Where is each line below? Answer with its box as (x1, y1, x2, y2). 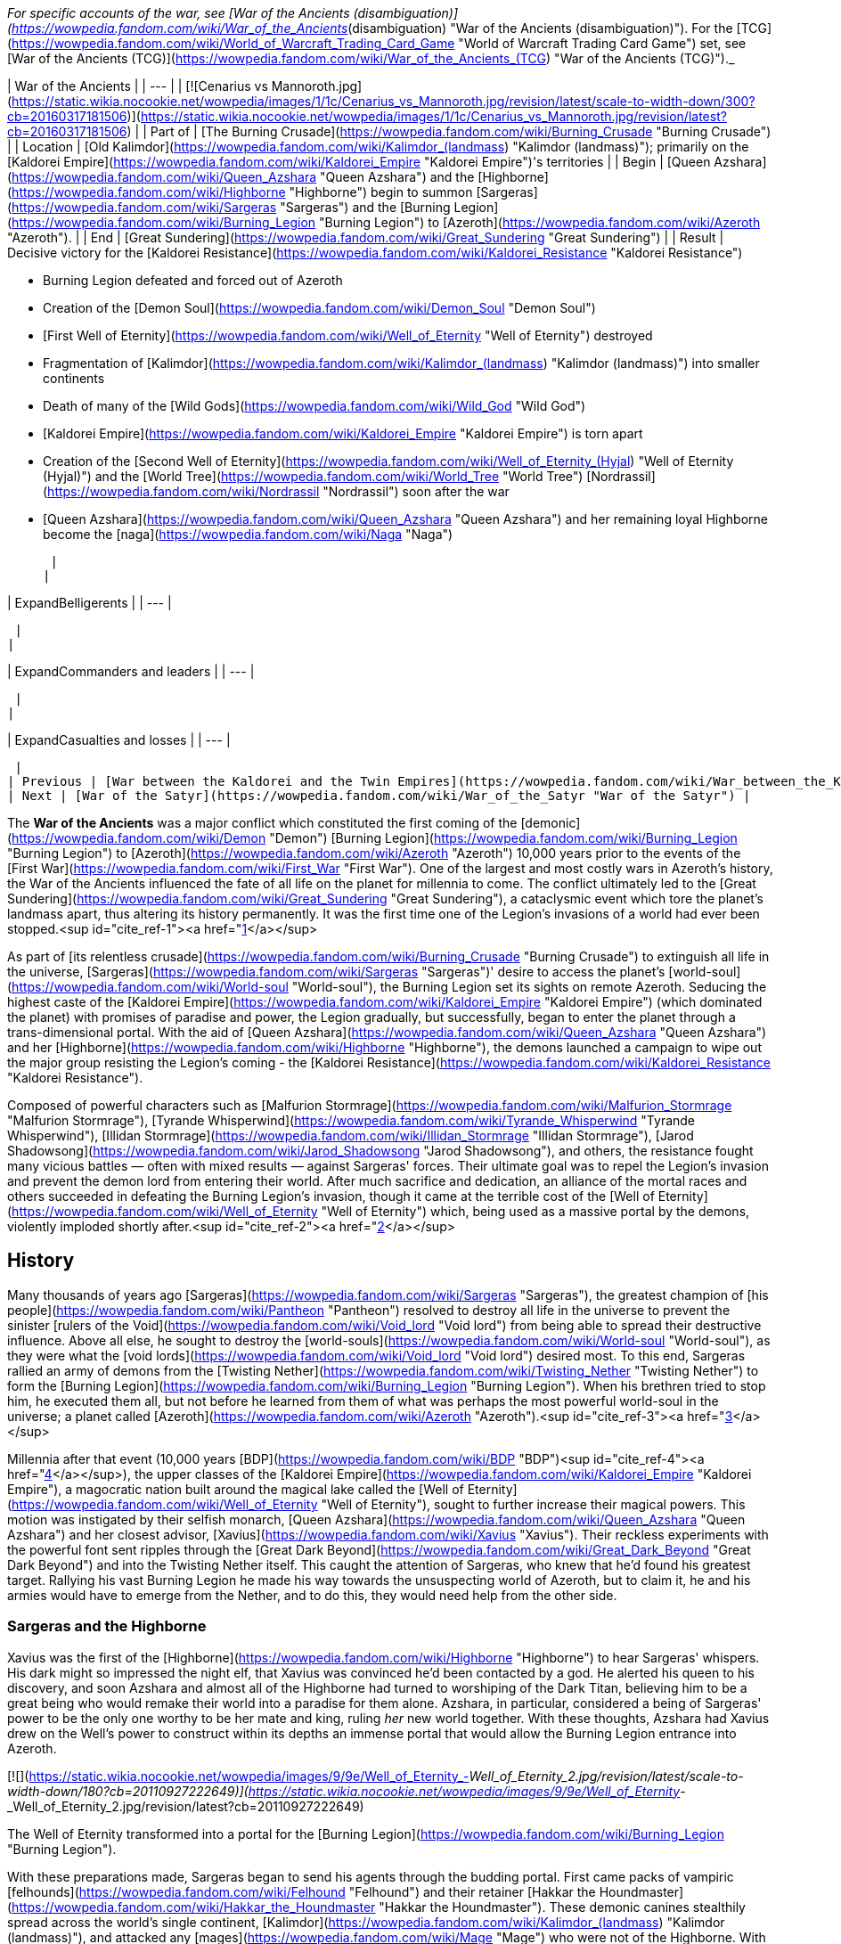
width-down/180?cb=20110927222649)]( (7, 1783, 249, 1799)
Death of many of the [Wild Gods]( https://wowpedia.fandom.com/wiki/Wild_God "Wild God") (43, 398, 586, 413)
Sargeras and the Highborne (7, 1617, 207, 1636)
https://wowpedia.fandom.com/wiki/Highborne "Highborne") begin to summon (12, 184, 473, 200)
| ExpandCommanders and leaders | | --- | (7, 664, 255, 679)
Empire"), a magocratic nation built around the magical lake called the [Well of (7, 1481, 464, 1497)
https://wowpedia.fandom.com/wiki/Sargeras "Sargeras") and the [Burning (12, 200, 451, 215)
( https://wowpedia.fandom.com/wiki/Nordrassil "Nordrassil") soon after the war (43, 484, 510, 499)
